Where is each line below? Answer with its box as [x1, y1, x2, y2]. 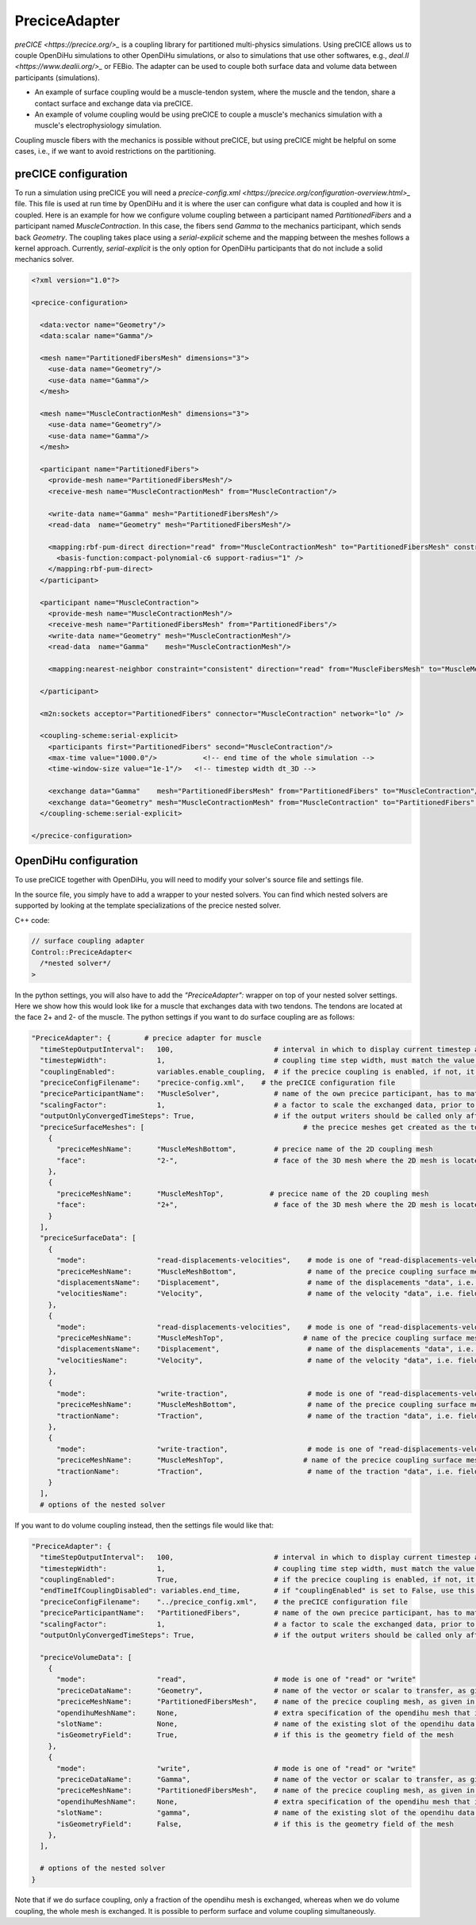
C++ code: [14, 915, 50, 924]
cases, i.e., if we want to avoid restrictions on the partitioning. [14, 147, 217, 156]
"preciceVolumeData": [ [40, 1653, 132, 1662]
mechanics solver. [14, 255, 75, 264]
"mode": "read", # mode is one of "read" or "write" [56, 1675, 416, 1684]
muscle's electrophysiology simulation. [34, 121, 162, 130]
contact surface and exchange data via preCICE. [34, 98, 194, 108]
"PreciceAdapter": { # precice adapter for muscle [31, 1034, 262, 1043]
